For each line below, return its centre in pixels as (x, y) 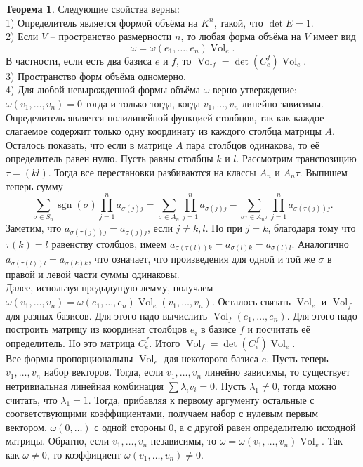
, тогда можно (306, 386)
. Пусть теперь (297, 358)
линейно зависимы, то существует (277, 372)
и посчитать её (279, 329)
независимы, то (184, 441)
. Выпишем (323, 172)
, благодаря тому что (312, 227)
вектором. (26, 427)
